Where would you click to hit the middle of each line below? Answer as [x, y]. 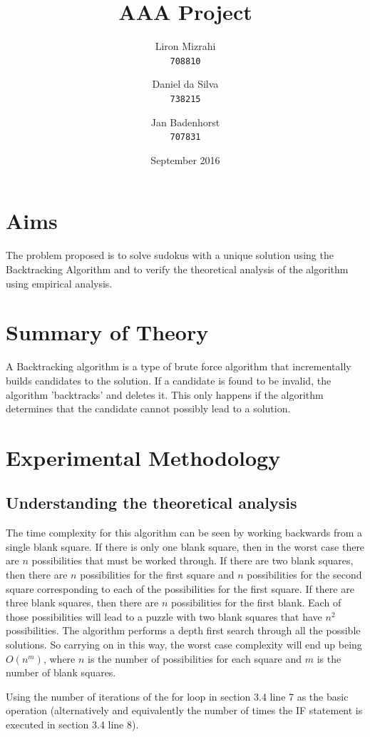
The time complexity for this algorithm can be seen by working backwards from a [184, 533]
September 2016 [185, 159]
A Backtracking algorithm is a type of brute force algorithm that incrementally [179, 366]
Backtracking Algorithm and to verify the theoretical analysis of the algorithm [177, 269]
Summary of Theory [107, 332]
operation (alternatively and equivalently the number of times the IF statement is [184, 710]
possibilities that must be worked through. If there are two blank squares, [192, 560]
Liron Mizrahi [185, 46]
